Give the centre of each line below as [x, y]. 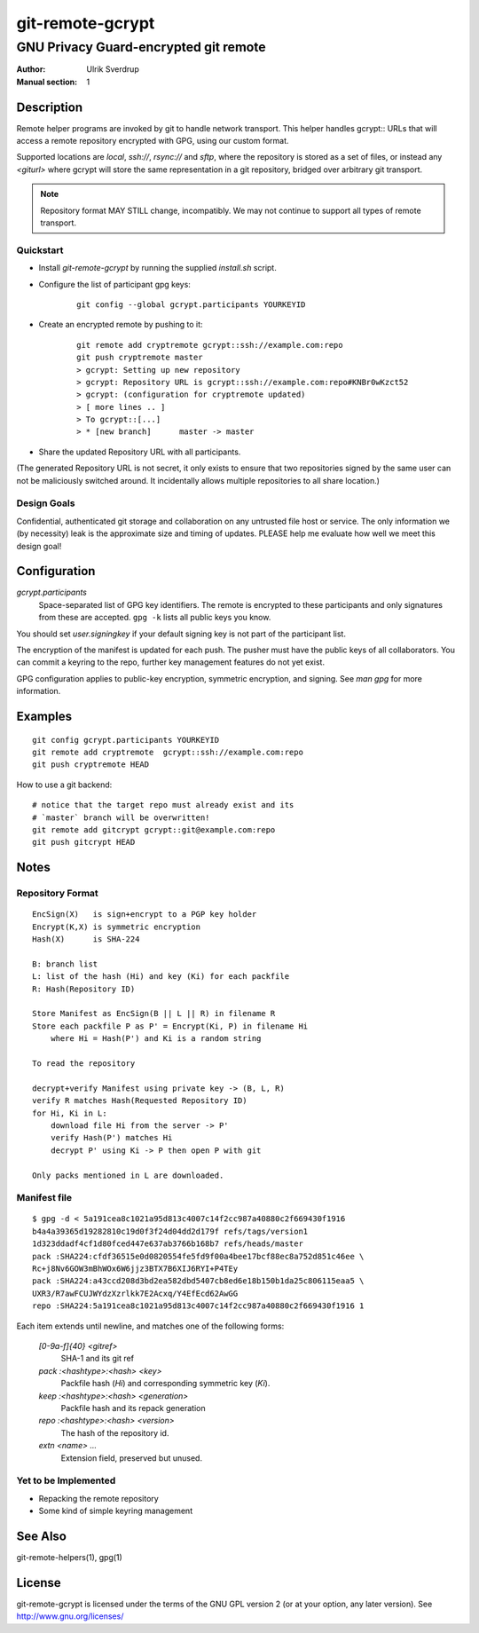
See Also [41, 1536]
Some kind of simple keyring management [116, 1511]
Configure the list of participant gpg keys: [114, 284]
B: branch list [65, 964]
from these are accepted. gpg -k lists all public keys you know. [155, 618]
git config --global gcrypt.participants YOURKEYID [191, 304]
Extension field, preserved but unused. [132, 1458]
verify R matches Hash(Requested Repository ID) [140, 1101]
